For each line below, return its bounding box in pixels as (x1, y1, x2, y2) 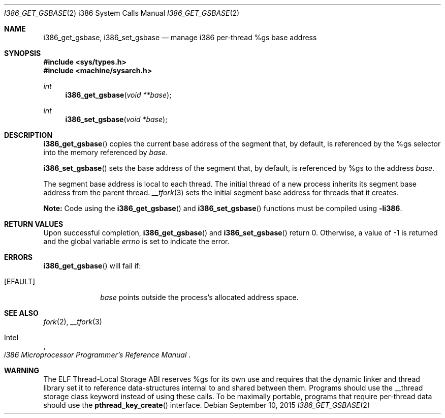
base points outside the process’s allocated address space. (100, 293, 299, 302)
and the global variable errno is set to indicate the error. (43, 237, 230, 246)
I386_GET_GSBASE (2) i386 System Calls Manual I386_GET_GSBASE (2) (4, 9, 240, 17)
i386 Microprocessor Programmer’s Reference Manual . (4, 350, 191, 359)
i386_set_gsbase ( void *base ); (65, 115, 168, 124)
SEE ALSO (4, 309, 39, 317)
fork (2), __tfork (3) (43, 317, 102, 326)
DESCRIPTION (4, 131, 53, 139)
